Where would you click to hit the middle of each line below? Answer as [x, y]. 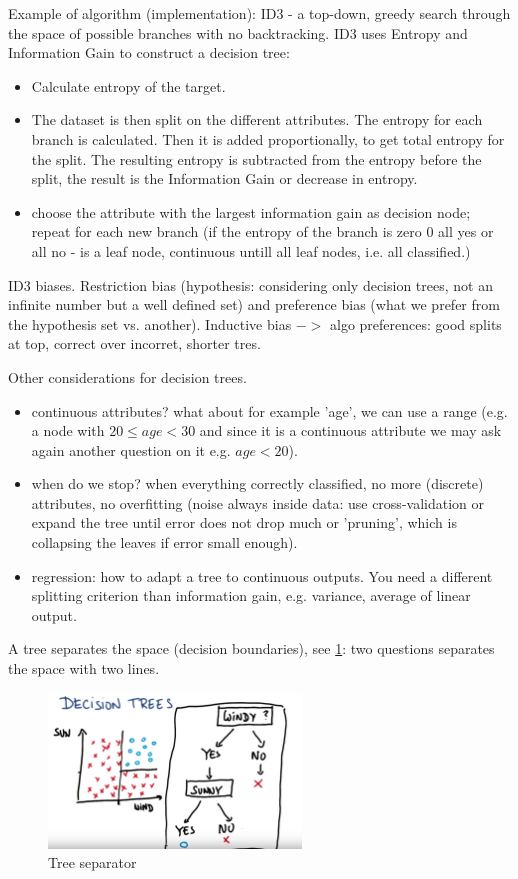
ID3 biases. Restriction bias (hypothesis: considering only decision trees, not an [250, 284]
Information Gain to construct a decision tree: [149, 52]
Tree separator [92, 862]
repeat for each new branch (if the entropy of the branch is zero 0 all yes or [262, 231]
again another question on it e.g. [131, 449]
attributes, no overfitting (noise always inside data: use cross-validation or [257, 502]
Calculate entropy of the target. [128, 85]
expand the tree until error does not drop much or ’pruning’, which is [244, 522]
